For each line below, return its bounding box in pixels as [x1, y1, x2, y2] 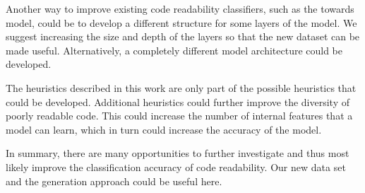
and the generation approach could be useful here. [6, 173, 222, 188]
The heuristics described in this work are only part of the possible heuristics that [6, 80, 357, 95]
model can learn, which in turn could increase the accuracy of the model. [6, 122, 322, 136]
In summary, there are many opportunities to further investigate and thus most [6, 146, 349, 160]
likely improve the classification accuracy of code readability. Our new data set [6, 159, 346, 174]
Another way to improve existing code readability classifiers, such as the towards [6, 1, 354, 16]
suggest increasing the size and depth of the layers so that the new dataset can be [6, 29, 360, 44]
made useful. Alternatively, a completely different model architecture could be [6, 42, 343, 57]
